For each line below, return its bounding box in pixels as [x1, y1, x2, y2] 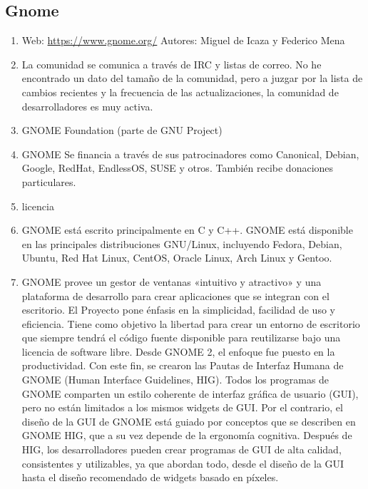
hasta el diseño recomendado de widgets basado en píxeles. [21, 470, 279, 485]
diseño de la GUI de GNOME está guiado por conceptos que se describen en [21, 413, 356, 428]
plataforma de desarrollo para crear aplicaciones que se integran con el [21, 288, 329, 303]
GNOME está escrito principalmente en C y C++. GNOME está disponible [21, 222, 353, 237]
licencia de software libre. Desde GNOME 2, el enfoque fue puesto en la [21, 344, 335, 359]
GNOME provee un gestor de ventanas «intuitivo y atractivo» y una [21, 274, 322, 289]
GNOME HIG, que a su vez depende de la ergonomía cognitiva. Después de [21, 428, 352, 443]
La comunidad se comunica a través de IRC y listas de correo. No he [21, 56, 322, 71]
